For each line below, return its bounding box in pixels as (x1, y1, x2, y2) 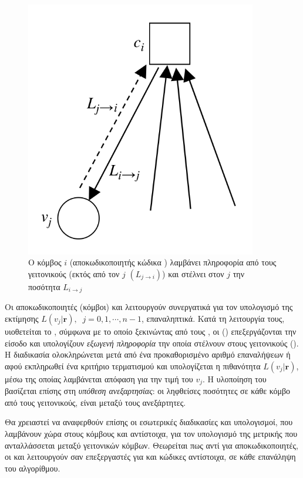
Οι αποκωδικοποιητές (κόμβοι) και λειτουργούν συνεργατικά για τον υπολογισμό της (5, 301, 293, 313)
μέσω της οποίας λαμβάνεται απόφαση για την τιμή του (5, 372, 193, 385)
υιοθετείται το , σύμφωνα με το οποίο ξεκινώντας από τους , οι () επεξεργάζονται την (5, 325, 297, 337)
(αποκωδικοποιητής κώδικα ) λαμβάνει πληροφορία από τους (69, 256, 277, 268)
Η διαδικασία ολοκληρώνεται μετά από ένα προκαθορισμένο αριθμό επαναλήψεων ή (5, 348, 291, 361)
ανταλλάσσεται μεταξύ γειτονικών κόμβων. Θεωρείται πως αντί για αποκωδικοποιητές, (5, 439, 298, 451)
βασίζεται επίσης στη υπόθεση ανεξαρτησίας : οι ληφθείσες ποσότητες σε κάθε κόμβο (5, 385, 291, 397)
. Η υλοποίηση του (203, 372, 267, 385)
